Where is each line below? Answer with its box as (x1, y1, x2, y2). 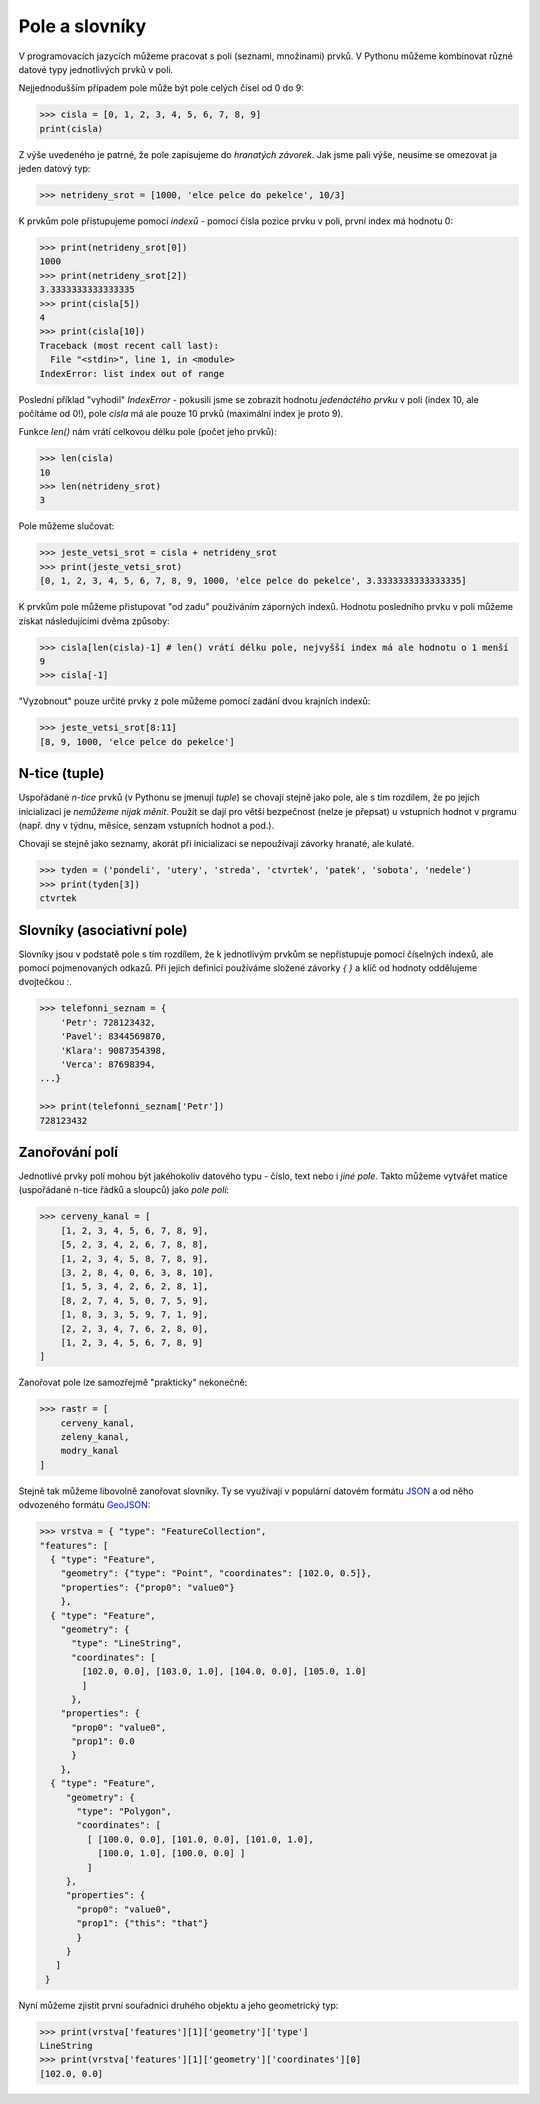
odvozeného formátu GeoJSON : (18, 1499, 151, 1511)
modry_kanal (60, 1445, 120, 1457)
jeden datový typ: (18, 163, 91, 175)
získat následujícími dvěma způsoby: (18, 615, 170, 627)
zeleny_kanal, (60, 1431, 130, 1443)
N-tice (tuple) (18, 765, 105, 782)
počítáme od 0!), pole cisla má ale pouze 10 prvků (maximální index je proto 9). (18, 407, 344, 419)
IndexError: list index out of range (39, 368, 225, 379)
